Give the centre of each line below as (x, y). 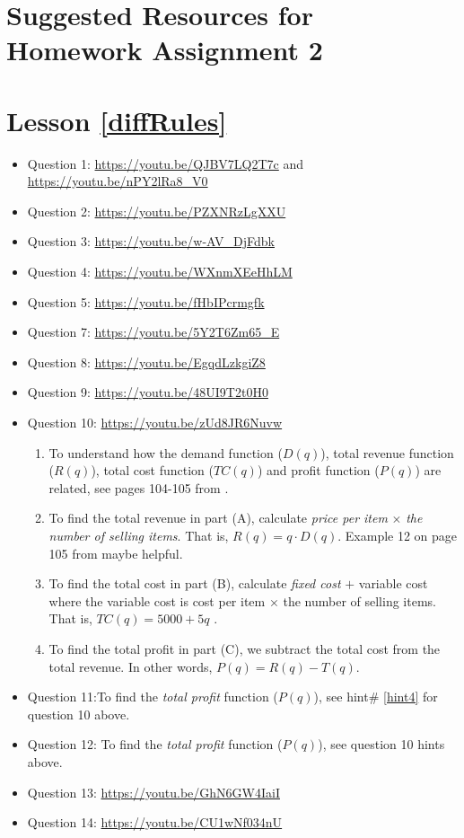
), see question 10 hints (381, 744)
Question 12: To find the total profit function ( (155, 744)
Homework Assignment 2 (165, 50)
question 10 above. (79, 714)
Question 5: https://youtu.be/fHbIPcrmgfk (146, 301)
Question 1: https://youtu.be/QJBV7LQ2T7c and (166, 163)
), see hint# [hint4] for (376, 697)
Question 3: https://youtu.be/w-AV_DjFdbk (151, 241)
